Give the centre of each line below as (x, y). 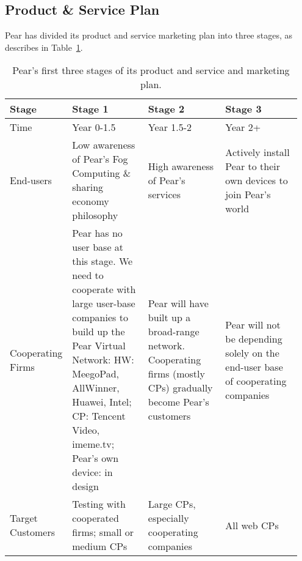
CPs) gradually (180, 388)
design (85, 486)
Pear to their (253, 166)
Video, (86, 430)
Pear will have (178, 303)
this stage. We (102, 261)
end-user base (254, 366)
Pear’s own (95, 458)
